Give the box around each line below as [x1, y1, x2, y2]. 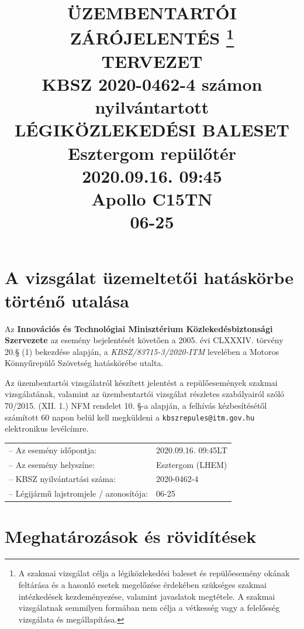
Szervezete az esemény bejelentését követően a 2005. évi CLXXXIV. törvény [5, 334, 284, 346]
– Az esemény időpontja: [9, 443, 97, 456]
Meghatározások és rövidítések [5, 524, 257, 548]
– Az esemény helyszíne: [9, 458, 95, 470]
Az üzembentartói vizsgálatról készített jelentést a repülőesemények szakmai [5, 376, 278, 388]
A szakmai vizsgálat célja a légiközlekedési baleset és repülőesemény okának [18, 567, 290, 579]
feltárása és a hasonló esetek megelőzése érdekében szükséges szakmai [18, 579, 267, 591]
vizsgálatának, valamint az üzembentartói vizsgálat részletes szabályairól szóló [5, 388, 285, 400]
